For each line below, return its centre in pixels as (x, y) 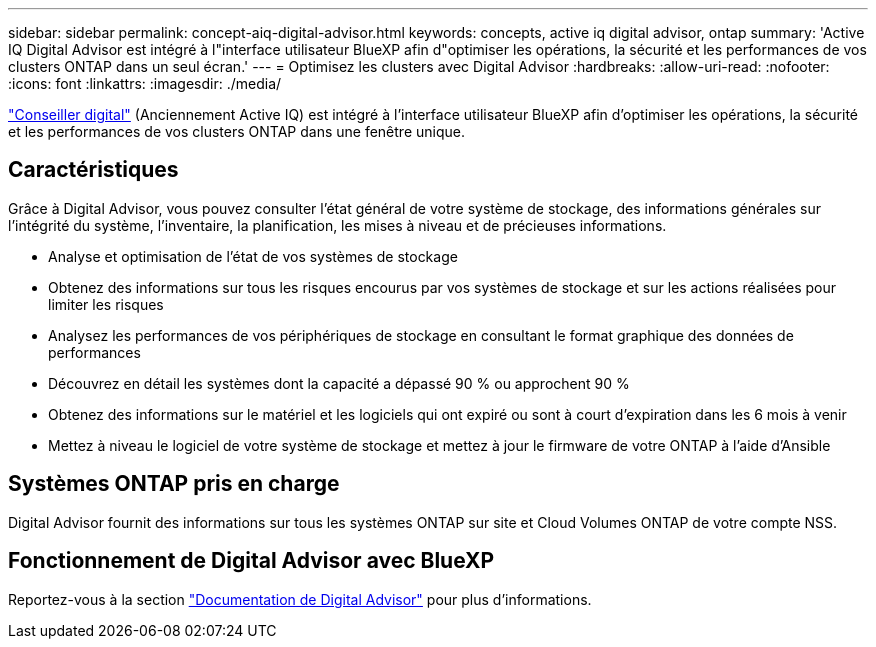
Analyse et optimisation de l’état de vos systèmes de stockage (253, 256)
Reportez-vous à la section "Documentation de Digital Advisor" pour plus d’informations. (300, 599)
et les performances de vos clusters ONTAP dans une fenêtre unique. (236, 131)
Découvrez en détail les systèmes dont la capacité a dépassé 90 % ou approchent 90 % (339, 383)
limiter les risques (106, 304)
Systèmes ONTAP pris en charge (174, 484)
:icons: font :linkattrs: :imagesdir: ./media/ (145, 83)
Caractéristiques (93, 170)
